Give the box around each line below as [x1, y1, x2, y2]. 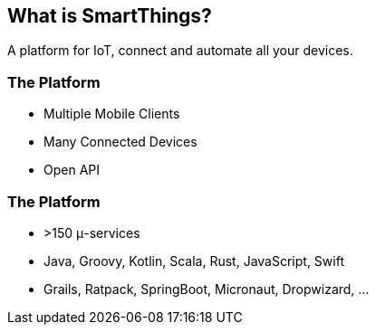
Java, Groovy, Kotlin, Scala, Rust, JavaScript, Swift [43, 252, 344, 269]
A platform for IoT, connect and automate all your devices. [7, 43, 353, 59]
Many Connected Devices [43, 134, 198, 150]
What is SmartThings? [7, 5, 212, 27]
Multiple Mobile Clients [43, 106, 180, 122]
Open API [43, 162, 101, 178]
